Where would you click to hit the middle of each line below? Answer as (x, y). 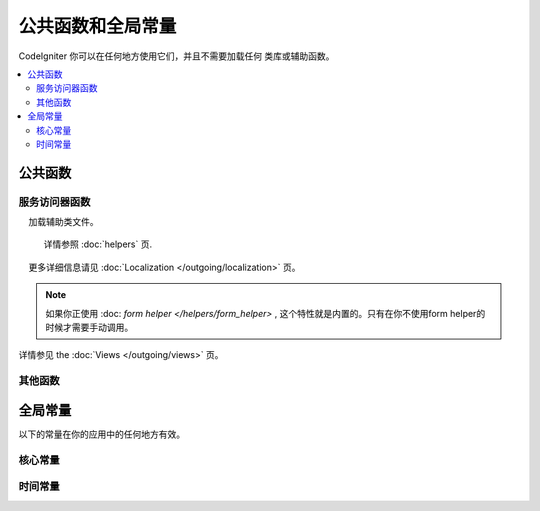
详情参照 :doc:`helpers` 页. (98, 244)
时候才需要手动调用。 (89, 327)
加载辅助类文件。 (63, 222)
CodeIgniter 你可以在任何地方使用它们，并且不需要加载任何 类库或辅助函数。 (176, 56)
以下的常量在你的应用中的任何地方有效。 (101, 434)
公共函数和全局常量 (97, 26)
